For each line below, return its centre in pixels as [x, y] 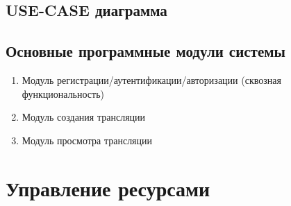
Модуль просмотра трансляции [87, 140]
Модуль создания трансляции [84, 117]
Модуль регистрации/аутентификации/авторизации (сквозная [151, 79]
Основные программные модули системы [145, 51]
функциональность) [63, 93]
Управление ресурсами [108, 188]
